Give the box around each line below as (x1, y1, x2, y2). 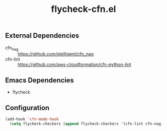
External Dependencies (5, 31, 80, 40)
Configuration (5, 103, 50, 112)
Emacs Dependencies (5, 76, 74, 84)
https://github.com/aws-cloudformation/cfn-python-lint (17, 62, 132, 67)
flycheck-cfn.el (51, 3, 116, 15)
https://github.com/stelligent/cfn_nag (17, 51, 94, 57)
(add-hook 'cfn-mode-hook (5, 117, 59, 122)
